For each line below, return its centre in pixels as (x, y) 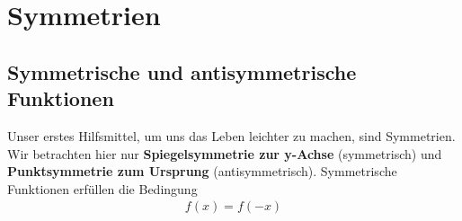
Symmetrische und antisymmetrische (182, 71)
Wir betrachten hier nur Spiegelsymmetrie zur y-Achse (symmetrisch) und (225, 153)
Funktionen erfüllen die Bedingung (102, 188)
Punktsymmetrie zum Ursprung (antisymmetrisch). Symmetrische (202, 171)
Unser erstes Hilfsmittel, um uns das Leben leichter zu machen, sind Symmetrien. (231, 135)
